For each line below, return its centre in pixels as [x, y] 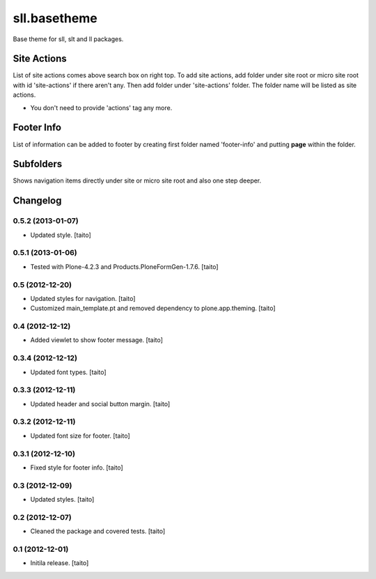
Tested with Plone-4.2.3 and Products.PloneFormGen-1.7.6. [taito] [124, 267]
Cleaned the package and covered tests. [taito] [98, 531]
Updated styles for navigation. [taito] [83, 298]
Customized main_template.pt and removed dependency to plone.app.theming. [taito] [153, 308]
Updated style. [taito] [61, 235]
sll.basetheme [55, 18]
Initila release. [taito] [60, 563]
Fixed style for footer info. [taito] [77, 468]
